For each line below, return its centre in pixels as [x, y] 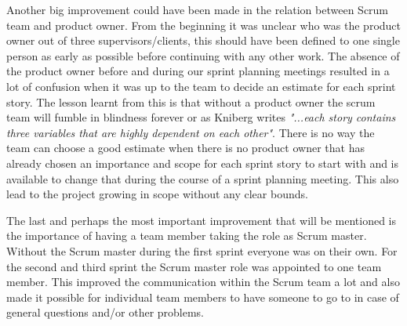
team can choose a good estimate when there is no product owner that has [185, 148]
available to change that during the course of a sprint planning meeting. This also [203, 178]
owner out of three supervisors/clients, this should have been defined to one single [203, 40]
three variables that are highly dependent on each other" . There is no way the [191, 132]
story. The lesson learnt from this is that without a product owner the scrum [191, 101]
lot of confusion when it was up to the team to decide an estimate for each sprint [201, 86]
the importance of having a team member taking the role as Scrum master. [187, 235]
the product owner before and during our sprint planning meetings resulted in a [198, 71]
